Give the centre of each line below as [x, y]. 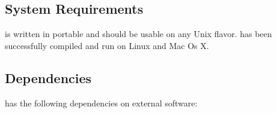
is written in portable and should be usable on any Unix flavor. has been [138, 34]
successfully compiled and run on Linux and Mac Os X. [107, 45]
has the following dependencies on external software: [101, 103]
